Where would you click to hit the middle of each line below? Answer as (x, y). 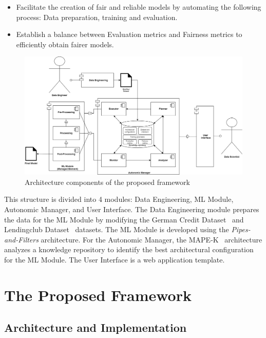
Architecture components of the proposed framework (107, 182)
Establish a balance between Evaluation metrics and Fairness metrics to (129, 34)
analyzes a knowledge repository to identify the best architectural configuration (129, 249)
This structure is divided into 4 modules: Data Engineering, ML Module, (119, 199)
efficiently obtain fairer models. (65, 44)
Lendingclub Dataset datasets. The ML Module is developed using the (117, 229)
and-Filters (21, 239)
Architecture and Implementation (96, 327)
